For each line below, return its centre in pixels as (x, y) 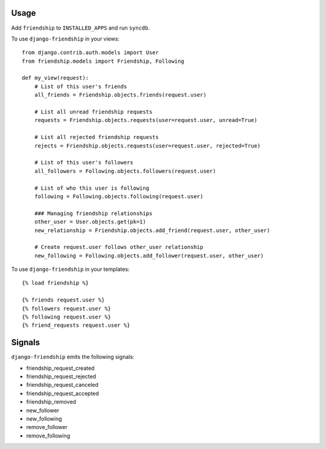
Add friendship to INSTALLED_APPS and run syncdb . (81, 28)
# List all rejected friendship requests (97, 137)
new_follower (43, 410)
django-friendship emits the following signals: (73, 357)
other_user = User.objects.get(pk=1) (90, 222)
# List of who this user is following (92, 188)
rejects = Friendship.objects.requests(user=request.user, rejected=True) (147, 146)
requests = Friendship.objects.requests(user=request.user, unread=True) (146, 120)
